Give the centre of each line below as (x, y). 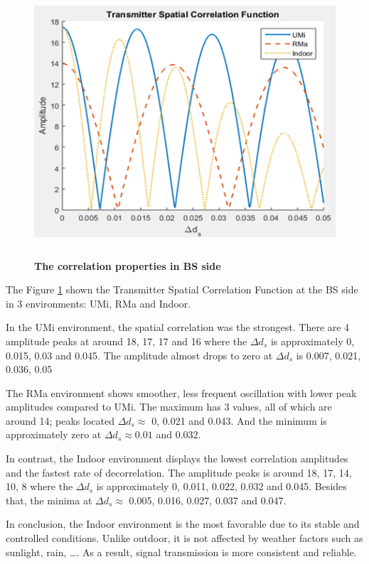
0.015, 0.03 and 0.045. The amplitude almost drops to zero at (139, 355)
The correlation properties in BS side (128, 265)
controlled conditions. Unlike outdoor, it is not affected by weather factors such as (184, 538)
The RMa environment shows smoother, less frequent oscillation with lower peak (181, 392)
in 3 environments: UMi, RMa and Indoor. (98, 303)
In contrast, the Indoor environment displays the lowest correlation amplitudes (177, 459)
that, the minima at (49, 500)
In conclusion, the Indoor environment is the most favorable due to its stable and (183, 524)
